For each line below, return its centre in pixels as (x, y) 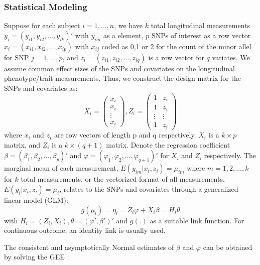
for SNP (17, 57)
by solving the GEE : (37, 257)
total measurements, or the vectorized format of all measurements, (123, 179)
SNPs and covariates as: (41, 88)
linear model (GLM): (36, 200)
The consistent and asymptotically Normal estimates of (89, 247)
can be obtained (228, 247)
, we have (128, 25)
